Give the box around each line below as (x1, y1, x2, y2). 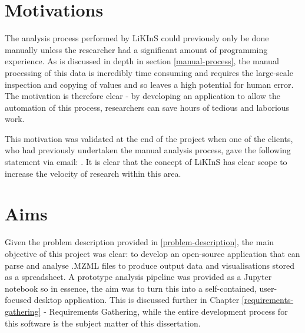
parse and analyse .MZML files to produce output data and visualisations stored (5, 259, 295, 271)
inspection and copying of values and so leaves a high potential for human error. (5, 78, 294, 90)
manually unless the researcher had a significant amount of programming (5, 43, 268, 55)
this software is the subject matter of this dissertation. (5, 316, 201, 329)
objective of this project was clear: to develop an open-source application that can (5, 247, 300, 259)
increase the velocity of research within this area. (5, 167, 181, 179)
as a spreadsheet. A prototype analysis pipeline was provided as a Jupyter (5, 271, 272, 283)
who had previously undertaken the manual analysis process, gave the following (5, 144, 291, 156)
